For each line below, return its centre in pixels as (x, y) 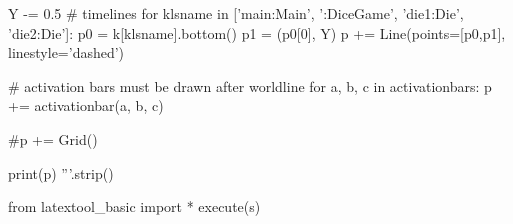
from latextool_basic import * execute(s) (134, 206)
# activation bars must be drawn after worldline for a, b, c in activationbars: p (250, 85)
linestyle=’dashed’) (66, 52)
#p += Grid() (53, 138)
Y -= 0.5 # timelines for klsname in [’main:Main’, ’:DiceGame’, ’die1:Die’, (236, 13)
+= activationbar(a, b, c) (86, 105)
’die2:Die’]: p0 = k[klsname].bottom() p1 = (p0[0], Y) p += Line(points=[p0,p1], (257, 32)
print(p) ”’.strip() (61, 172)
